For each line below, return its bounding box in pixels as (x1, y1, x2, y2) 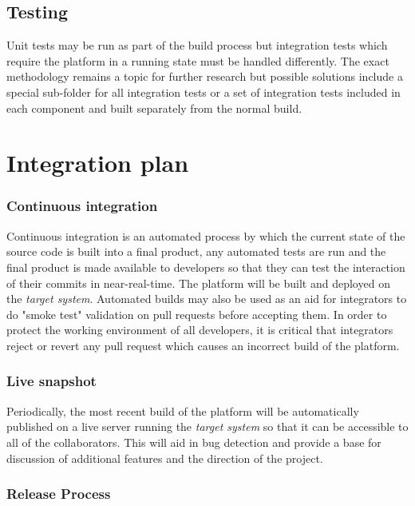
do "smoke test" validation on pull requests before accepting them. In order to (6, 305, 387, 322)
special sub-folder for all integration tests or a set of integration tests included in (6, 83, 401, 100)
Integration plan (6, 146, 189, 179)
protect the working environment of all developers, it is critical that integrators (6, 321, 393, 338)
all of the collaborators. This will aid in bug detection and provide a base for (6, 433, 381, 450)
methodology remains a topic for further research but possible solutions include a (6, 68, 403, 85)
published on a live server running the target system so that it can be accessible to (6, 418, 409, 435)
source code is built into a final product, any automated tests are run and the (6, 243, 386, 260)
